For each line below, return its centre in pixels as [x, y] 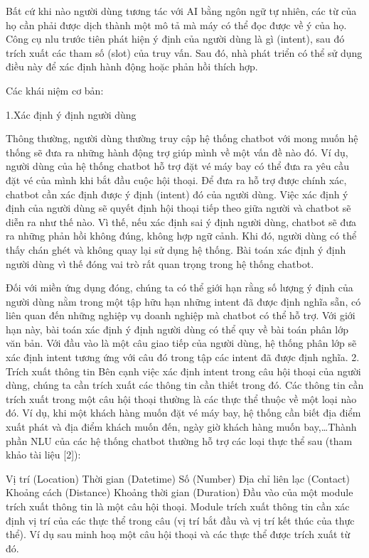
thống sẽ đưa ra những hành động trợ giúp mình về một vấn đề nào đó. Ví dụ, [177, 152]
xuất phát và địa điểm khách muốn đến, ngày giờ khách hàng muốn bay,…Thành [181, 427]
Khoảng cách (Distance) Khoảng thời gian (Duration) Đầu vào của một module [180, 492]
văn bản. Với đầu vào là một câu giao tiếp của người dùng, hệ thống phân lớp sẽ [181, 343]
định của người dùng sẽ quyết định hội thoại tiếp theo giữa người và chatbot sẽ [178, 208]
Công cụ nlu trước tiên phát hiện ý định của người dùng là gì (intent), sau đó [175, 39]
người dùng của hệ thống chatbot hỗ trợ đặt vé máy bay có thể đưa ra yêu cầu [178, 166]
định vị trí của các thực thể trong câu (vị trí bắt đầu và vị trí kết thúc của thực [180, 520]
